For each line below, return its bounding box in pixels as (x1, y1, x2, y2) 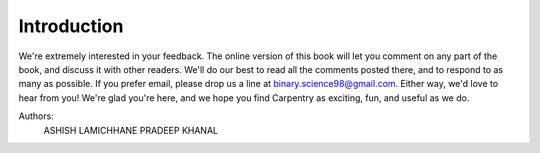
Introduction (18, 15, 124, 37)
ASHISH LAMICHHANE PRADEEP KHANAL (43, 124, 219, 136)
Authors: (18, 110, 54, 122)
